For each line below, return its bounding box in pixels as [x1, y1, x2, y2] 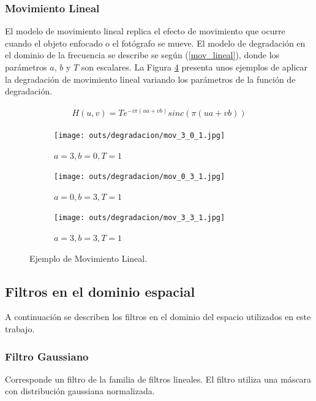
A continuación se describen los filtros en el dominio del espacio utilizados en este [5, 310, 311, 323]
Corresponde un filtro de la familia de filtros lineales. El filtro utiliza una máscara [5, 372, 312, 385]
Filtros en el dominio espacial [5, 281, 195, 300]
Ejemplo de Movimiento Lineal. [29, 251, 148, 264]
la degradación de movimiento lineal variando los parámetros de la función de [5, 72, 296, 85]
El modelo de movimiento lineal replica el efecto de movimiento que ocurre [5, 25, 285, 37]
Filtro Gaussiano [5, 348, 89, 364]
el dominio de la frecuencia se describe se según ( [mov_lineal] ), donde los [5, 48, 280, 61]
